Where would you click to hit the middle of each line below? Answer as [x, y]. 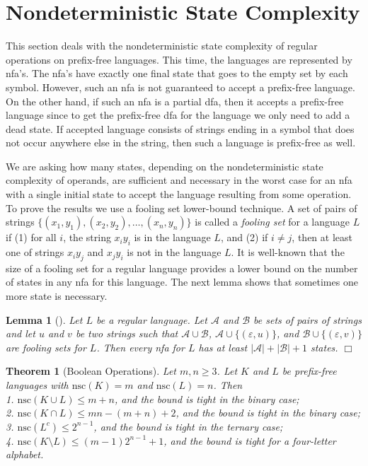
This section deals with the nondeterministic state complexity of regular [162, 46]
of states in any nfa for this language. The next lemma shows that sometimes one [182, 282]
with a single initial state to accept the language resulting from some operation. [179, 194]
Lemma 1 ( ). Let [44, 319]
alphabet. [25, 454]
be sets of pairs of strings [307, 319]
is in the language [172, 237]
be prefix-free [309, 371]
